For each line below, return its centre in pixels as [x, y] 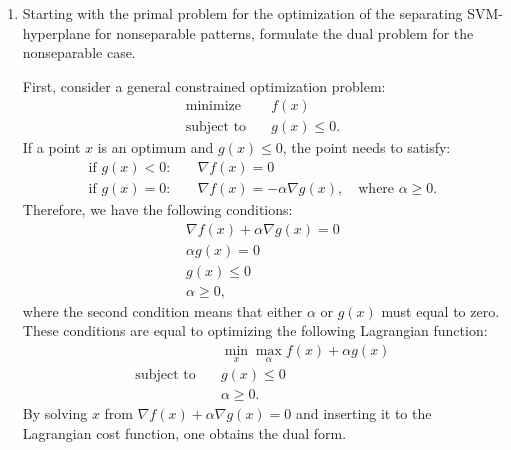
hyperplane [56, 32]
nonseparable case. [79, 52]
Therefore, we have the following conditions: [157, 209]
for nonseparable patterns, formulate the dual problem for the [284, 32]
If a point [51, 147]
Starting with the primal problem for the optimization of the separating [242, 13]
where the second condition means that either [162, 310]
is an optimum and [155, 147]
